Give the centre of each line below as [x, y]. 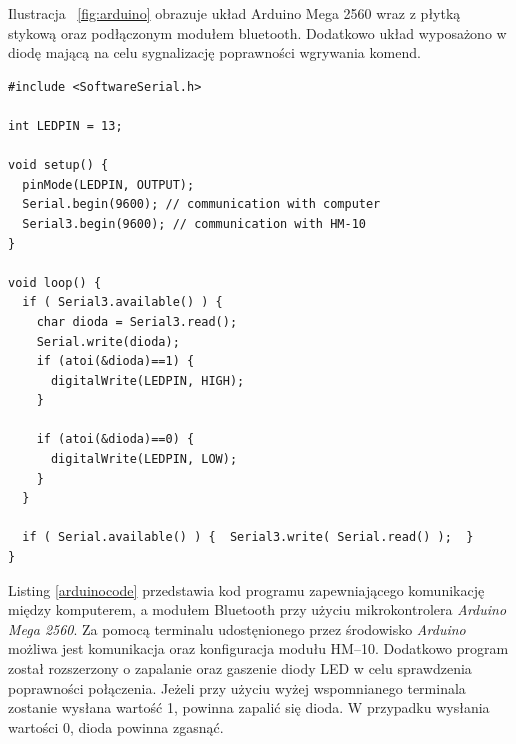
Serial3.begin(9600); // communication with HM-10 [194, 223]
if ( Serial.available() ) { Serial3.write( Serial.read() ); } [248, 537]
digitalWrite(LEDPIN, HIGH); [147, 380]
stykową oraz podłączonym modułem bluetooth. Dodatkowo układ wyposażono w [257, 32]
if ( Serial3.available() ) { [122, 302]
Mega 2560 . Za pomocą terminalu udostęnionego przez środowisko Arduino [237, 628]
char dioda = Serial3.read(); [137, 321]
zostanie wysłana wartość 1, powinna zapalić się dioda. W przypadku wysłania [249, 707]
